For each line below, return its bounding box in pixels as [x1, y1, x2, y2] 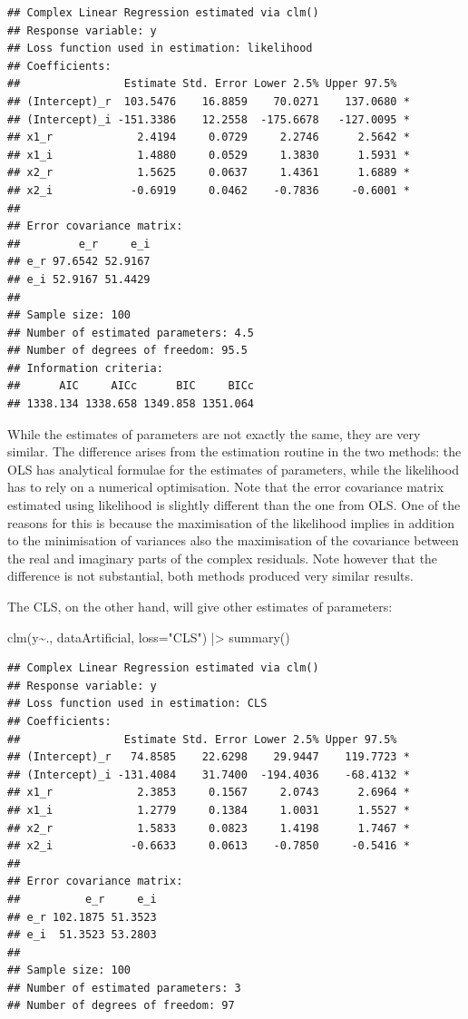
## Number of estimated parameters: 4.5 [7, 326, 255, 339]
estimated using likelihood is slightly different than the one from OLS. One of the [7, 495, 461, 514]
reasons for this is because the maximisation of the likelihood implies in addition [7, 513, 454, 532]
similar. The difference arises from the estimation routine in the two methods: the [7, 442, 462, 461]
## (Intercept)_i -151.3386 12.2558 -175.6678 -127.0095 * [7, 113, 410, 126]
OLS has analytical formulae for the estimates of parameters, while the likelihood [7, 459, 460, 478]
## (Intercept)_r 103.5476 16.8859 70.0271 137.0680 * [7, 94, 410, 108]
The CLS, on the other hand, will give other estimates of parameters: [7, 597, 393, 615]
